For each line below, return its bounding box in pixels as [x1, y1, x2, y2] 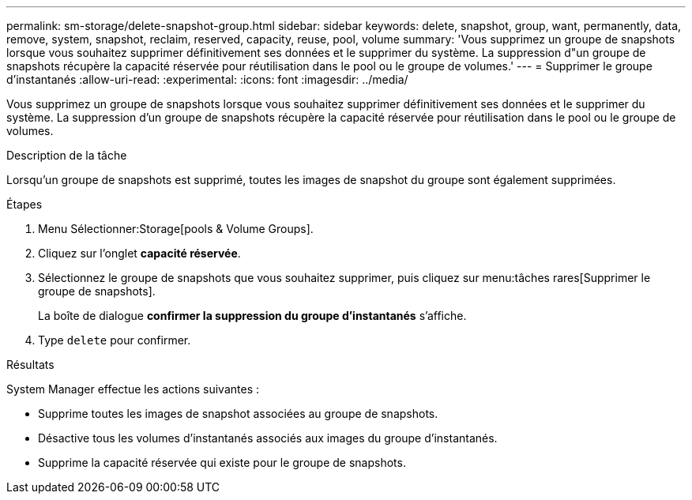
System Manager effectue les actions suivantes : [6, 382, 259, 396]
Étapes [6, 197, 43, 211]
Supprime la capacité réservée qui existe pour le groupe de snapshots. [38, 456, 406, 469]
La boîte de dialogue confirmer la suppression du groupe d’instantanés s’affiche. [38, 309, 467, 322]
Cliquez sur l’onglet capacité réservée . [38, 246, 241, 260]
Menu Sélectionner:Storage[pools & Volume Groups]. [38, 222, 314, 235]
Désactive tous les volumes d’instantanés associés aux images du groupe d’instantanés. [38, 431, 498, 445]
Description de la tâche [6, 148, 127, 162]
